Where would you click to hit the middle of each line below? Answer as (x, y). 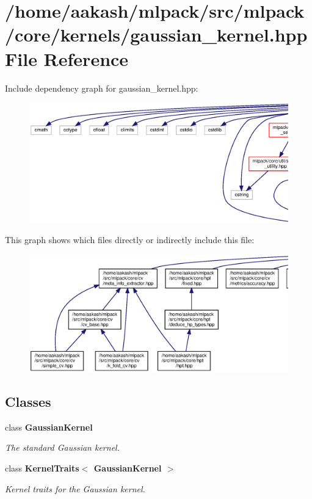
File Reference (67, 58)
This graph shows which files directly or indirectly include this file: (130, 240)
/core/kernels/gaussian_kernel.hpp (156, 35)
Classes (28, 402)
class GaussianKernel (49, 427)
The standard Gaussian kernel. (62, 447)
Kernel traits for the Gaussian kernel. (75, 488)
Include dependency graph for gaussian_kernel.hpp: (102, 88)
